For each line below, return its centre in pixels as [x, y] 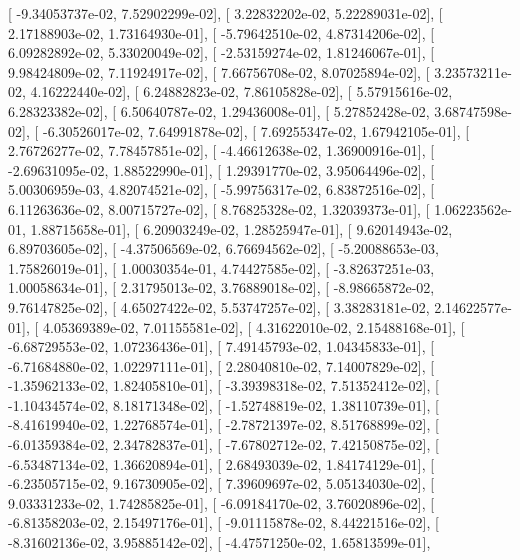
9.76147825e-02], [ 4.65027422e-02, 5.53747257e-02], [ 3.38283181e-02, [219, 306]
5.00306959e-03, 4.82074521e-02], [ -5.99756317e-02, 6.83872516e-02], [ [221, 189]
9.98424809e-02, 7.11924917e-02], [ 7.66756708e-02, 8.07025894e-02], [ [219, 71]
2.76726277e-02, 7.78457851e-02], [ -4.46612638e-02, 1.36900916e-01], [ [221, 150]
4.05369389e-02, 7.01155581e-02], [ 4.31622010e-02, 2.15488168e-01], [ [253, 326]
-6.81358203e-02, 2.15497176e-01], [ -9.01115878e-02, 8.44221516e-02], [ [223, 522]
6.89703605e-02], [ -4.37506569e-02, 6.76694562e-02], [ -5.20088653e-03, [223, 248]
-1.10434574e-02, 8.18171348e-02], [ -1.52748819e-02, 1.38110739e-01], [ [223, 404]
